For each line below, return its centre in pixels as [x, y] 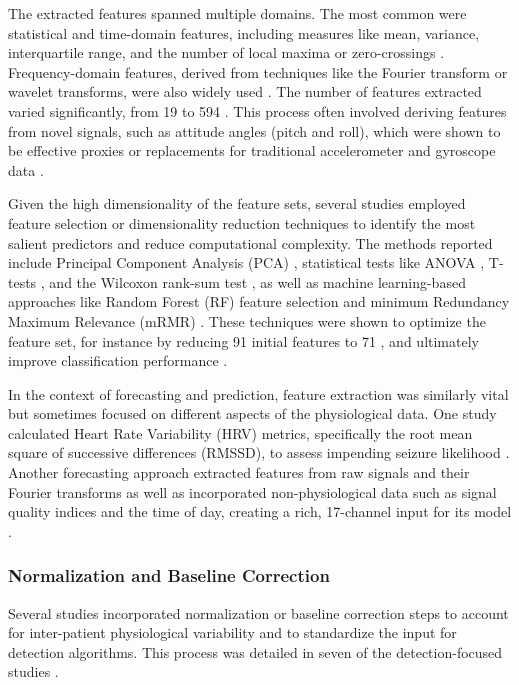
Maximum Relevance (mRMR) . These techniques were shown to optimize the [247, 320]
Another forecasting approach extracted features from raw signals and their [239, 472]
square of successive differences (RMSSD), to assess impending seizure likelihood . [259, 452]
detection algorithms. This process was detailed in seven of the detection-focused [255, 651]
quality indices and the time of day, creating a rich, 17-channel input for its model [260, 511]
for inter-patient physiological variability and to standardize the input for [232, 632]
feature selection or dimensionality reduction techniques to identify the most [242, 222]
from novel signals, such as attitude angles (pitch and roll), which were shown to [254, 130]
